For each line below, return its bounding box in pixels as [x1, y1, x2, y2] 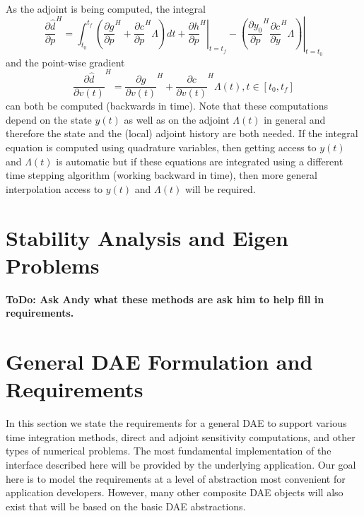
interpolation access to [6, 181, 103, 196]
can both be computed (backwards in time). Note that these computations [6, 98, 329, 113]
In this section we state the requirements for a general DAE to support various [6, 416, 347, 430]
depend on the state [6, 112, 92, 127]
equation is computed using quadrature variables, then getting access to [6, 139, 317, 154]
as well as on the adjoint [124, 112, 230, 127]
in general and [264, 112, 326, 127]
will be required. [184, 181, 256, 196]
